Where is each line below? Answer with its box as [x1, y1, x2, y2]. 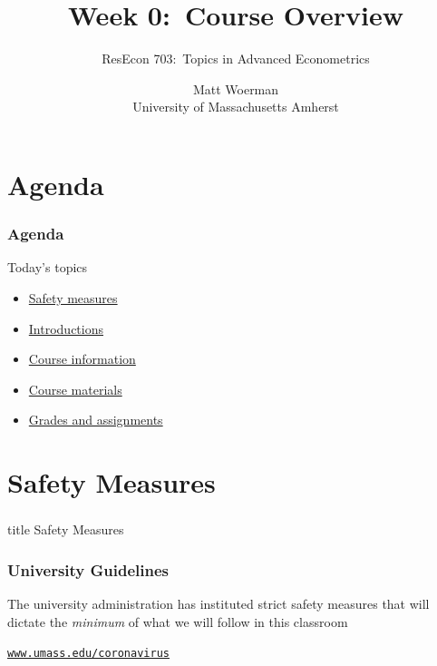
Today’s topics [7, 258, 88, 277]
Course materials [28, 379, 122, 398]
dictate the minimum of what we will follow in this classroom [7, 612, 348, 631]
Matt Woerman [192, 79, 279, 98]
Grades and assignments [28, 410, 163, 429]
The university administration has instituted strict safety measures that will [7, 593, 430, 612]
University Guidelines [7, 558, 170, 581]
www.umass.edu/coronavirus [7, 647, 170, 661]
